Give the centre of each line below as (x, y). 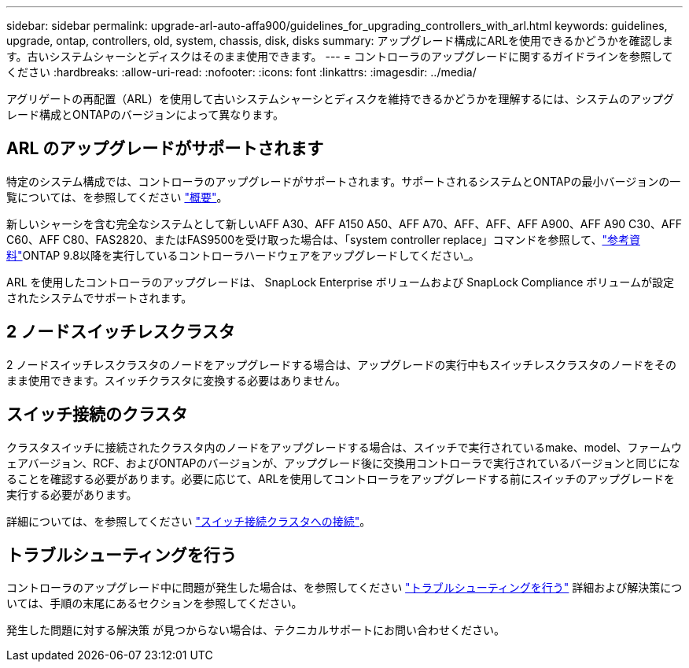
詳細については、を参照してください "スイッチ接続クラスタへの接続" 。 (189, 521)
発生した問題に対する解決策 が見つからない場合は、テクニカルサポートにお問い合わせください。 (256, 630)
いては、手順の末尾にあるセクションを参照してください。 (155, 603)
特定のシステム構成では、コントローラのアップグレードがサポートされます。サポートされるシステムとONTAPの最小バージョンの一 (344, 181)
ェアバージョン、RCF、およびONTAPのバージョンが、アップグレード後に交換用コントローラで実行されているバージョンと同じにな (343, 463)
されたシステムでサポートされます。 (99, 297)
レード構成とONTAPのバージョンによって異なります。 (145, 114)
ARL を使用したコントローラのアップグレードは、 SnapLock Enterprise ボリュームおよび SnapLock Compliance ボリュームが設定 (340, 282)
